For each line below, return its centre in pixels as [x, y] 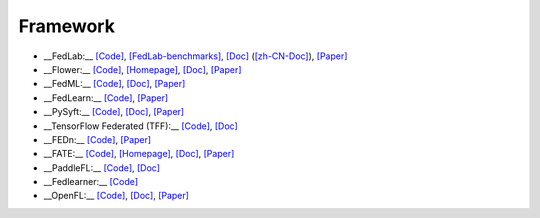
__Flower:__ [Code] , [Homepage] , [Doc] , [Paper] [142, 69]
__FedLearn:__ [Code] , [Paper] [106, 97]
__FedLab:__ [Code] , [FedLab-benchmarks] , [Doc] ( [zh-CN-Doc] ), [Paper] [195, 56]
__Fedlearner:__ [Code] [91, 182]
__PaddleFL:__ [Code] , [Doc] [101, 167]
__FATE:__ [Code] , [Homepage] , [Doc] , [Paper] [139, 154]
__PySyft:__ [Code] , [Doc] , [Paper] [114, 112]
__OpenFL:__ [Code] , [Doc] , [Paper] [116, 196]
